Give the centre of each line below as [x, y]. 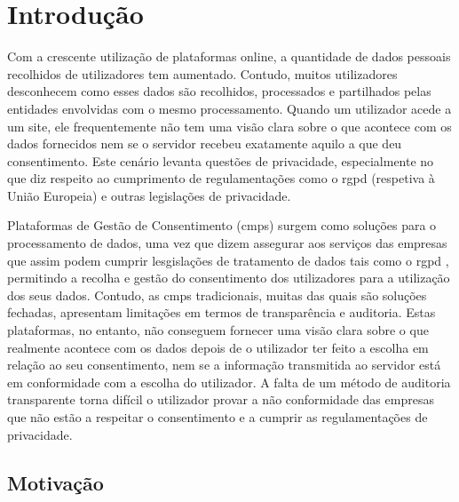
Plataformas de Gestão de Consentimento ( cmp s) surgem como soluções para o [222, 225]
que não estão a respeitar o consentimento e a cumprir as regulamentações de [218, 417]
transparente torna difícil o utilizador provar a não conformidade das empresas [221, 399]
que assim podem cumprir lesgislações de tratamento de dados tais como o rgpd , [228, 260]
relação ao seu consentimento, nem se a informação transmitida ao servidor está [224, 365]
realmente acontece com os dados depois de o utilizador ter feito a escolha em [218, 347]
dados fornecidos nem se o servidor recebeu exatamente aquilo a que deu [205, 143]
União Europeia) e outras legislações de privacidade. [149, 195]
